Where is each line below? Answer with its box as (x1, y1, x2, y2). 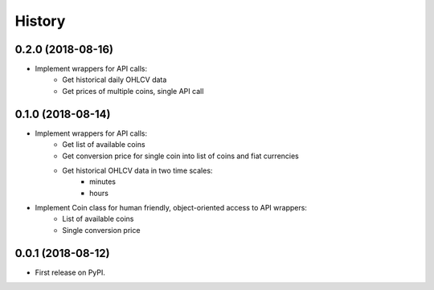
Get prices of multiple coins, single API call (62, 86, 204, 96)
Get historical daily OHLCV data (62, 75, 167, 84)
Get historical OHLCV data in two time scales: (62, 165, 213, 175)
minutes (89, 177, 117, 186)
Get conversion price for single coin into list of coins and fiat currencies (62, 151, 299, 161)
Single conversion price (62, 225, 141, 235)
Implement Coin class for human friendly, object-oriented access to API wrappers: (35, 203, 307, 213)
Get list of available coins (62, 140, 145, 149)
